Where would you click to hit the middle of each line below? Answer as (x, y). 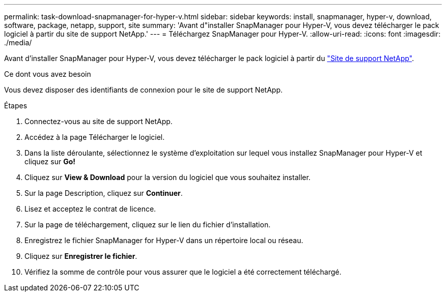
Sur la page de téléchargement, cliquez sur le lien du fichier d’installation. (148, 225)
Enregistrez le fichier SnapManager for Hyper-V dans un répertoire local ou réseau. (164, 240)
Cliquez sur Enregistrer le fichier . (81, 256)
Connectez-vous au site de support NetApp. (99, 121)
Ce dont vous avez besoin (48, 74)
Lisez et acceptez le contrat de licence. (90, 209)
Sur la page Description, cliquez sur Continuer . (104, 193)
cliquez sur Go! (50, 161)
